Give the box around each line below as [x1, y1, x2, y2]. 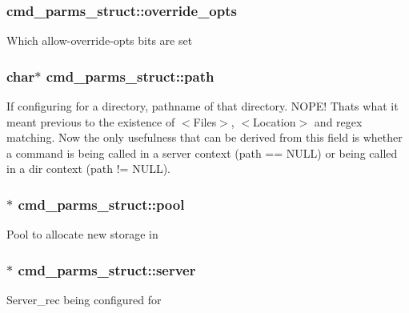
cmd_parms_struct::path [46, 66, 215, 86]
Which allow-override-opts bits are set [6, 32, 193, 49]
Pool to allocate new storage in [6, 226, 158, 243]
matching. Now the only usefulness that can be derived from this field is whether [6, 129, 403, 146]
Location [253, 113, 296, 130]
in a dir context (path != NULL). [6, 160, 171, 177]
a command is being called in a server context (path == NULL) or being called [6, 144, 398, 161]
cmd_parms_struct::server [18, 259, 196, 279]
